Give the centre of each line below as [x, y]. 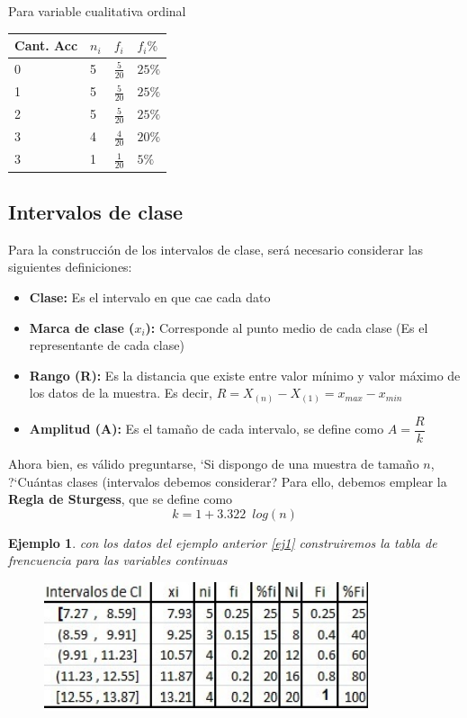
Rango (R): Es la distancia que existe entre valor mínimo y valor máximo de [245, 375]
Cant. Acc [46, 45]
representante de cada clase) [107, 345]
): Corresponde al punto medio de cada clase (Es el [287, 327]
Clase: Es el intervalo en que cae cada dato [150, 296]
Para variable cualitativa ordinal [97, 11]
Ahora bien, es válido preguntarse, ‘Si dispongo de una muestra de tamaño [214, 463]
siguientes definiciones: [70, 267]
